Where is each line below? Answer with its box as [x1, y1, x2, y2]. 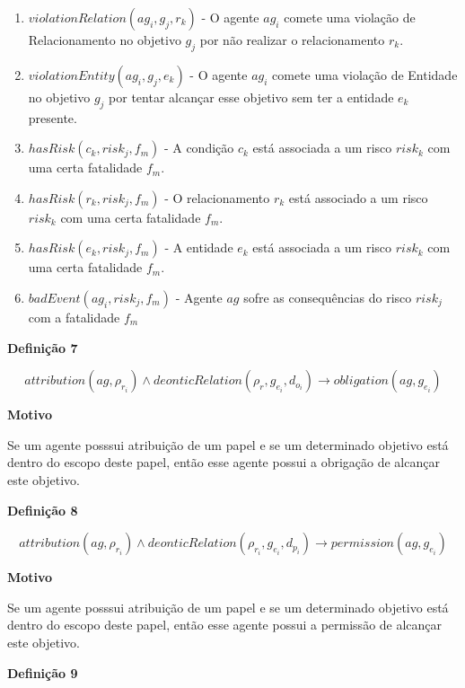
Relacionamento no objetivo [28, 31, 181, 49]
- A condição [163, 138, 234, 157]
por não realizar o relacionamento [199, 31, 385, 49]
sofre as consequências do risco [243, 287, 412, 306]
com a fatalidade [28, 307, 120, 326]
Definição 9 [7, 663, 78, 682]
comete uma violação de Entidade [272, 65, 458, 84]
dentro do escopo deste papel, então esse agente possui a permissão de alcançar [7, 615, 443, 634]
